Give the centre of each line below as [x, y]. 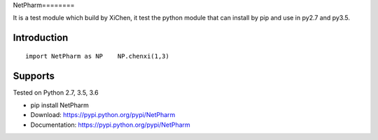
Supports [34, 76]
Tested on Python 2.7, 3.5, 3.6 [56, 92]
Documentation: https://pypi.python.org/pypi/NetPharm [110, 125]
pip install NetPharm [59, 105]
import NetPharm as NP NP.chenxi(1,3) [97, 56]
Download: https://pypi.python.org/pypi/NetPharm [103, 115]
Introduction [41, 38]
